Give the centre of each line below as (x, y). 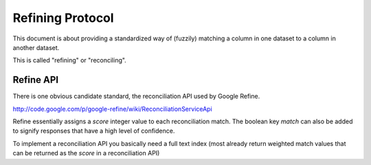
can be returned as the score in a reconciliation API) (86, 153)
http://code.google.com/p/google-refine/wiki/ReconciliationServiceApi (112, 109)
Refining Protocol (63, 18)
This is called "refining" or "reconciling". (69, 60)
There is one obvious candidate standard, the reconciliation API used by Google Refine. (136, 97)
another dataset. (36, 47)
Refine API (36, 80)
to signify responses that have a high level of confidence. (94, 131)
